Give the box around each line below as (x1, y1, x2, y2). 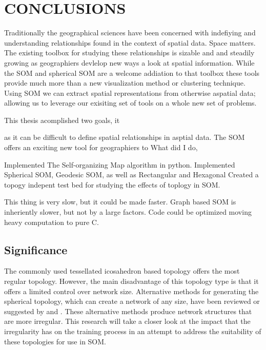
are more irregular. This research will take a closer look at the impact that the (4, 316, 251, 326)
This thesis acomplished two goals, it (4, 114, 120, 125)
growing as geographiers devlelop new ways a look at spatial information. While (4, 57, 255, 68)
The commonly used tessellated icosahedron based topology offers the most (4, 265, 240, 276)
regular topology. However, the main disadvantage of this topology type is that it (4, 276, 259, 286)
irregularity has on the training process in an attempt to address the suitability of (4, 325, 261, 336)
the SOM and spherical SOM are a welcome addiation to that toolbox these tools (4, 67, 260, 78)
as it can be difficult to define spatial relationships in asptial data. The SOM (4, 132, 245, 142)
